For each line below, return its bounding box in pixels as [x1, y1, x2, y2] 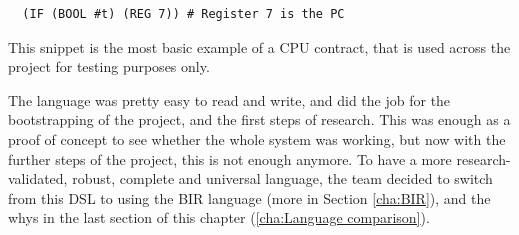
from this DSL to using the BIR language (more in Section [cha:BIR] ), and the [8, 187, 491, 208]
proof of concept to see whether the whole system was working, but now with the [8, 128, 506, 149]
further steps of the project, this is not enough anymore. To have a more [8, 148, 452, 169]
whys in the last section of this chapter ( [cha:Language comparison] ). [8, 207, 430, 228]
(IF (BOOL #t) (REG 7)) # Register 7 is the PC [22, 7, 345, 21]
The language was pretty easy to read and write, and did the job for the [8, 89, 451, 110]
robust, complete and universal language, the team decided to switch [72, 168, 493, 189]
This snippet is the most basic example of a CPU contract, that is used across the [8, 36, 511, 57]
